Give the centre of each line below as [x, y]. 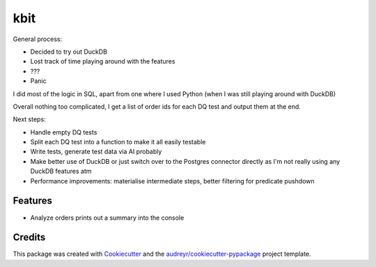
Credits [29, 237]
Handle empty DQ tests [64, 132]
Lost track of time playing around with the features [103, 61]
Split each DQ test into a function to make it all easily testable [118, 142]
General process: [38, 39]
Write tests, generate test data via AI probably [96, 152]
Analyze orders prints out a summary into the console [107, 218]
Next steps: [29, 119]
